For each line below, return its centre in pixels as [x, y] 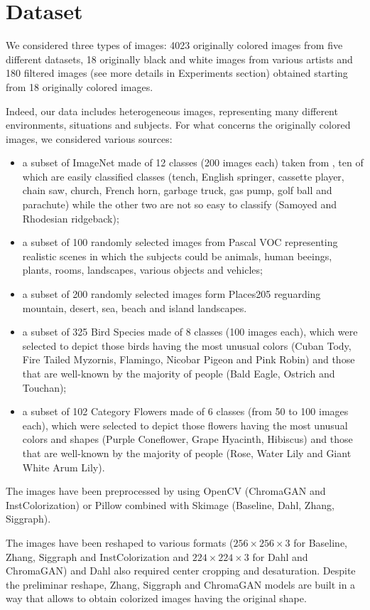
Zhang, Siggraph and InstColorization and [98, 556]
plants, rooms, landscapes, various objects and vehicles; [142, 270]
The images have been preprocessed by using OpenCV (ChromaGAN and [166, 491]
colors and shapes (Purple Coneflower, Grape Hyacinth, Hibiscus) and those [187, 439]
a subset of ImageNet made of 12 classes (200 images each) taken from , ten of [193, 162]
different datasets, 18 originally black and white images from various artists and [179, 59]
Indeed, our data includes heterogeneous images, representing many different [172, 111]
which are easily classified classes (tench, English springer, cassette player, [183, 176]
